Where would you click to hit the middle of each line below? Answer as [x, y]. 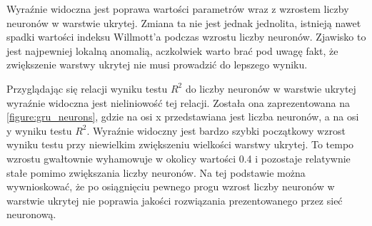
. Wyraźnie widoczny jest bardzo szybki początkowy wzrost [216, 130]
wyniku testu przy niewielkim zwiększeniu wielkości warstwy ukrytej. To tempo [180, 144]
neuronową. [31, 214]
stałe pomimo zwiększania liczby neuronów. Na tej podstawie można [156, 172]
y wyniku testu [39, 130]
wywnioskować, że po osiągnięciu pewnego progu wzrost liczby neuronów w [171, 186]
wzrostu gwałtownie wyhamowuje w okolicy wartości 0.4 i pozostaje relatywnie [179, 158]
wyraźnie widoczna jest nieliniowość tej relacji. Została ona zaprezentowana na [179, 102]
